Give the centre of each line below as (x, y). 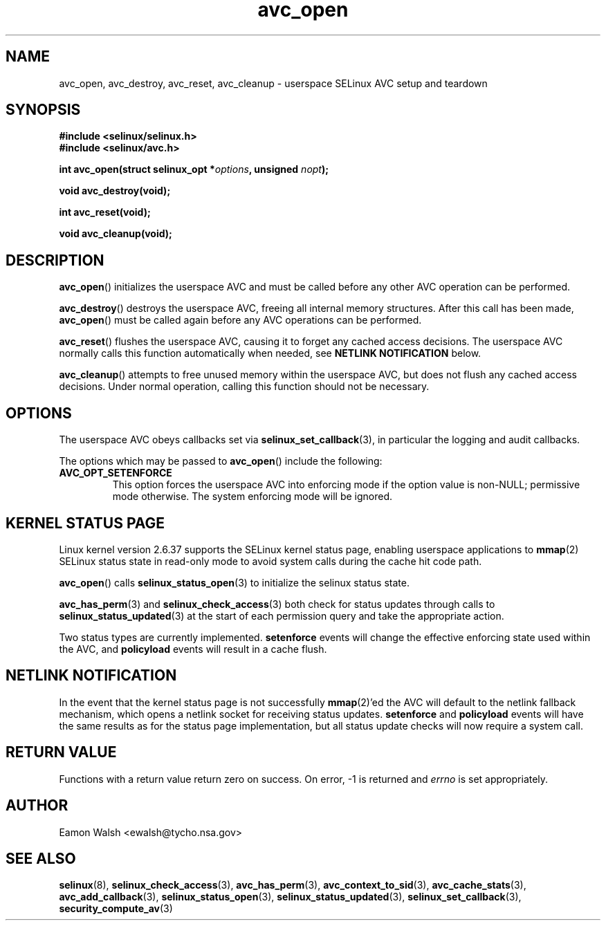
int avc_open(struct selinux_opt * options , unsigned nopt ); (194, 169)
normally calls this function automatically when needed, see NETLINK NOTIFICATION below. (270, 353)
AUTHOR (37, 806)
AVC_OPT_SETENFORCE (116, 473)
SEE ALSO (41, 858)
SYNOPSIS (43, 110)
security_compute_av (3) (116, 909)
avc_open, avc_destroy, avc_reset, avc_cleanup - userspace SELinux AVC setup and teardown (273, 83)
